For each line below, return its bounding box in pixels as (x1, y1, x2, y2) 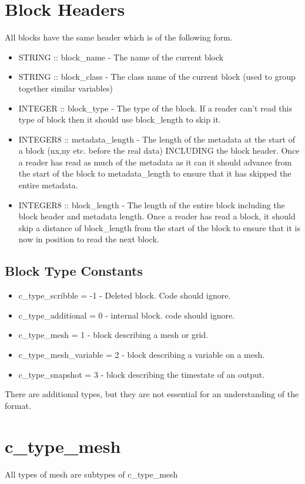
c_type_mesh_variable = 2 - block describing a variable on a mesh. (18, 348, 265, 361)
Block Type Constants (5, 262, 143, 280)
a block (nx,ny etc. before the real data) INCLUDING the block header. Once (18, 144, 300, 157)
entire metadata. (18, 179, 78, 191)
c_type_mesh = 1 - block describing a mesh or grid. (18, 329, 209, 341)
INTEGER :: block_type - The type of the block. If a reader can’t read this (18, 101, 293, 114)
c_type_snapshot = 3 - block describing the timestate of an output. (18, 368, 265, 380)
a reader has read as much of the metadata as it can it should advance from (18, 155, 292, 168)
